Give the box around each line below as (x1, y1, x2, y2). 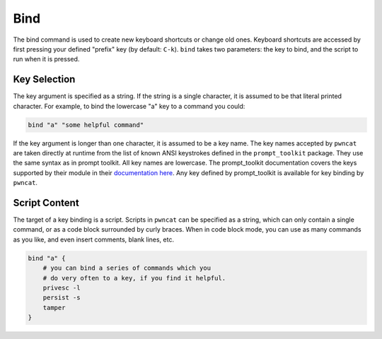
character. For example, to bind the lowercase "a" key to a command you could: (13, 102, 245, 110)
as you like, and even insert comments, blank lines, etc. (13, 235, 175, 244)
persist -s (42, 294, 81, 302)
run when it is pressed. (13, 55, 80, 64)
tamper (42, 304, 66, 311)
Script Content (13, 196, 79, 208)
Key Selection (13, 73, 76, 85)
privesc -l (42, 284, 81, 292)
